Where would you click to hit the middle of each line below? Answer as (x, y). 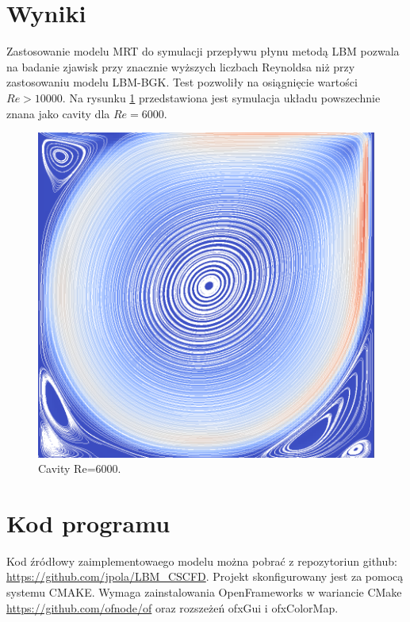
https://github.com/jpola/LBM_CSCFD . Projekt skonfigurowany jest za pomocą (205, 576)
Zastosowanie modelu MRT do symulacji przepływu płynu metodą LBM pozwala (203, 51)
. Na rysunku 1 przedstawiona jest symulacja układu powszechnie (221, 97)
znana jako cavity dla (58, 113)
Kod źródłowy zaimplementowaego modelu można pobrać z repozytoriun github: (202, 561)
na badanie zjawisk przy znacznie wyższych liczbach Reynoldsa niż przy (181, 66)
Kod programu (88, 522)
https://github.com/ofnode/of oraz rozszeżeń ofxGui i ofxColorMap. (172, 607)
